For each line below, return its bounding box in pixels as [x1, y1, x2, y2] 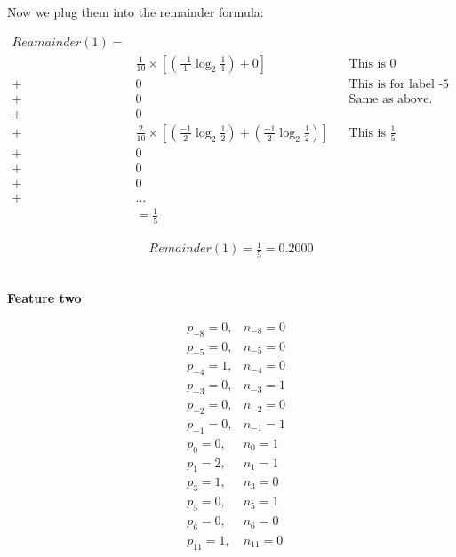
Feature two [7, 289, 82, 307]
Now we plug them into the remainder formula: [7, 3, 264, 20]
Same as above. [348, 92, 433, 106]
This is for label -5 [348, 77, 450, 91]
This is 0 [348, 57, 396, 70]
